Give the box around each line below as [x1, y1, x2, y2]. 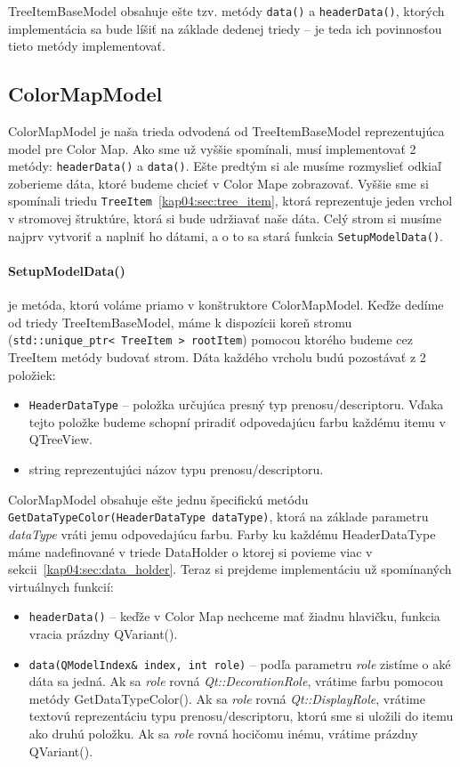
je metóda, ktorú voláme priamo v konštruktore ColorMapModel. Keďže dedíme [8, 295, 444, 314]
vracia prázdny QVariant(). [28, 624, 178, 642]
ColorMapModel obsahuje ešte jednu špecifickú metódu [8, 489, 309, 508]
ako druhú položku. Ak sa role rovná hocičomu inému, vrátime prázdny [28, 723, 418, 742]
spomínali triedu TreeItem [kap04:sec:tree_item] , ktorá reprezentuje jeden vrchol [8, 191, 453, 210]
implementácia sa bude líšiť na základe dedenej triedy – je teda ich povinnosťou [8, 19, 442, 37]
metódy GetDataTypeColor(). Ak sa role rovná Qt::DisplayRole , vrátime [28, 689, 425, 707]
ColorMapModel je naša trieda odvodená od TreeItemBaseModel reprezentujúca [8, 122, 445, 141]
